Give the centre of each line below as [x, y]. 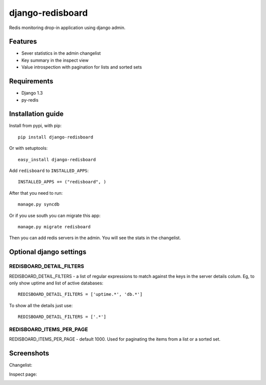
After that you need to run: [36, 193]
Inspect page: [23, 374]
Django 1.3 [32, 93]
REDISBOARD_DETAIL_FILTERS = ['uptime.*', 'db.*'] [80, 294]
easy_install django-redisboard [57, 159]
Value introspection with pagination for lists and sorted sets [82, 67]
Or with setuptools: [28, 148]
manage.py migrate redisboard [54, 227]
